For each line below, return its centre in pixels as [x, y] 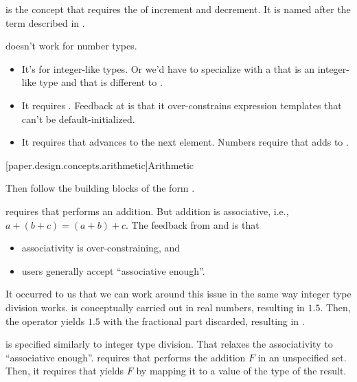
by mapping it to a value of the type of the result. [241, 371]
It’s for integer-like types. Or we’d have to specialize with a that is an [168, 68]
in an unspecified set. [302, 357]
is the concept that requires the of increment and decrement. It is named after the [178, 9]
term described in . [45, 22]
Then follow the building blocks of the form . [100, 188]
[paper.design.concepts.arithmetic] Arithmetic [100, 165]
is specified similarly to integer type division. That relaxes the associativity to [169, 344]
